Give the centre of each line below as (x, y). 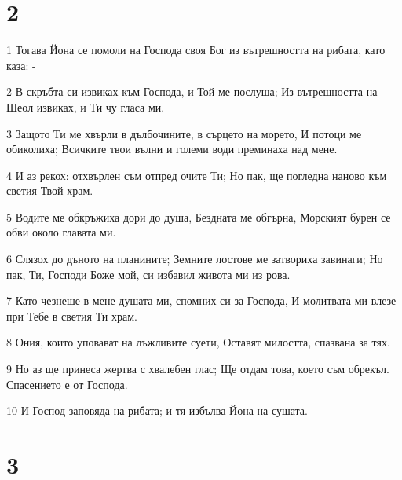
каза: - (21, 65)
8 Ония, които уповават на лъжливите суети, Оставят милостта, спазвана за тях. (198, 342)
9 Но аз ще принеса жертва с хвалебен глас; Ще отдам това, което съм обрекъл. (198, 369)
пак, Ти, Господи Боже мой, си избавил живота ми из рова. (148, 274)
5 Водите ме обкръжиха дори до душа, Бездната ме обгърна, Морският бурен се (199, 216)
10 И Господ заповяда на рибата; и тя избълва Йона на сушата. (157, 410)
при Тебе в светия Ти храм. (72, 315)
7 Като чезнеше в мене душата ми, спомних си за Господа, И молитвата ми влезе (201, 300)
